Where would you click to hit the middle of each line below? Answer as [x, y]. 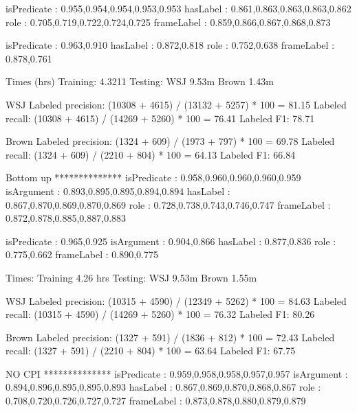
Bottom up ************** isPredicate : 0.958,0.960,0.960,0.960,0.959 [153, 178]
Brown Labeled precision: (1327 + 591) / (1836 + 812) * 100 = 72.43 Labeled [170, 337]
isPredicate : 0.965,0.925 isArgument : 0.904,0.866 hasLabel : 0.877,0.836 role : [171, 241]
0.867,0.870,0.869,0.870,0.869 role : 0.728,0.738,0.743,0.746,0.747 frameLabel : [168, 204]
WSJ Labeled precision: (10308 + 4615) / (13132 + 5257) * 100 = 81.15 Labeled [176, 104]
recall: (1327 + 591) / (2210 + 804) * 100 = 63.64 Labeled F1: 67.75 [151, 351]
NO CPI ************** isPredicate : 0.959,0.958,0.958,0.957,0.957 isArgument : [177, 373]
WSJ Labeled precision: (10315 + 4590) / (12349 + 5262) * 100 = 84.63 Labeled [176, 300]
